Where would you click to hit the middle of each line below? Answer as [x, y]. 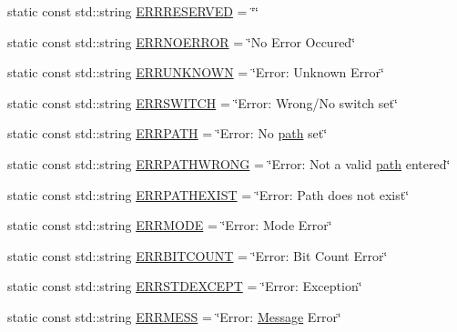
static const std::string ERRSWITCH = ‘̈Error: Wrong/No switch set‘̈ [203, 102]
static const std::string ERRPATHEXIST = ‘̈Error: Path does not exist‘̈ [208, 194]
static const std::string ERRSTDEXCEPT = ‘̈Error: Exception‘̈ [185, 286]
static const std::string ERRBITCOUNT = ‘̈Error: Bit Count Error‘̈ [198, 255]
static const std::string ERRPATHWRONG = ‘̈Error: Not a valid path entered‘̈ [229, 163]
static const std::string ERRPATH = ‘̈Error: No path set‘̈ [168, 133]
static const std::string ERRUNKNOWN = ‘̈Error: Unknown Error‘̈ [196, 72]
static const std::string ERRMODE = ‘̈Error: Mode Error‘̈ [170, 225]
